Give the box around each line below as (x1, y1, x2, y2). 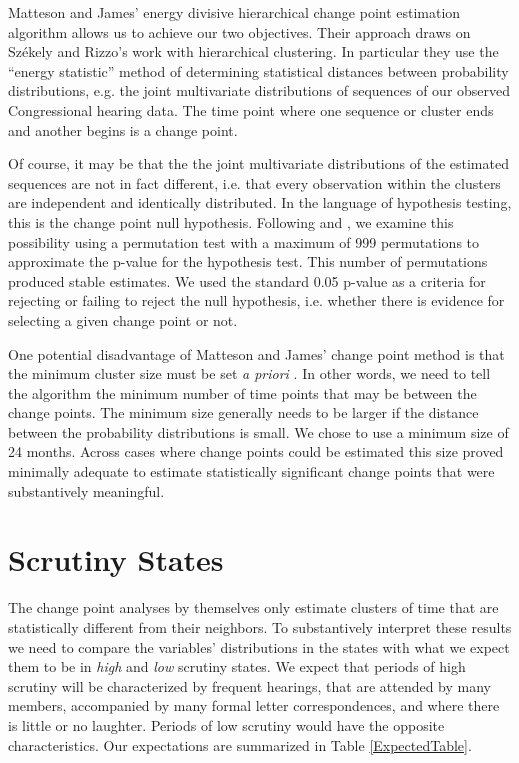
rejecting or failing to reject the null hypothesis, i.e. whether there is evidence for (8, 290, 505, 311)
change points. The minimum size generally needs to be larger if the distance (8, 402, 479, 423)
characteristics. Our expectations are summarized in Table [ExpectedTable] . (8, 734, 472, 755)
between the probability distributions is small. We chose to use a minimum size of (8, 421, 509, 442)
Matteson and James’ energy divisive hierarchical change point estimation (8, 2, 461, 22)
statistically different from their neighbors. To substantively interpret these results (8, 616, 512, 637)
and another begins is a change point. (8, 119, 238, 140)
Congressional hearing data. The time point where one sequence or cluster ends (8, 99, 494, 120)
